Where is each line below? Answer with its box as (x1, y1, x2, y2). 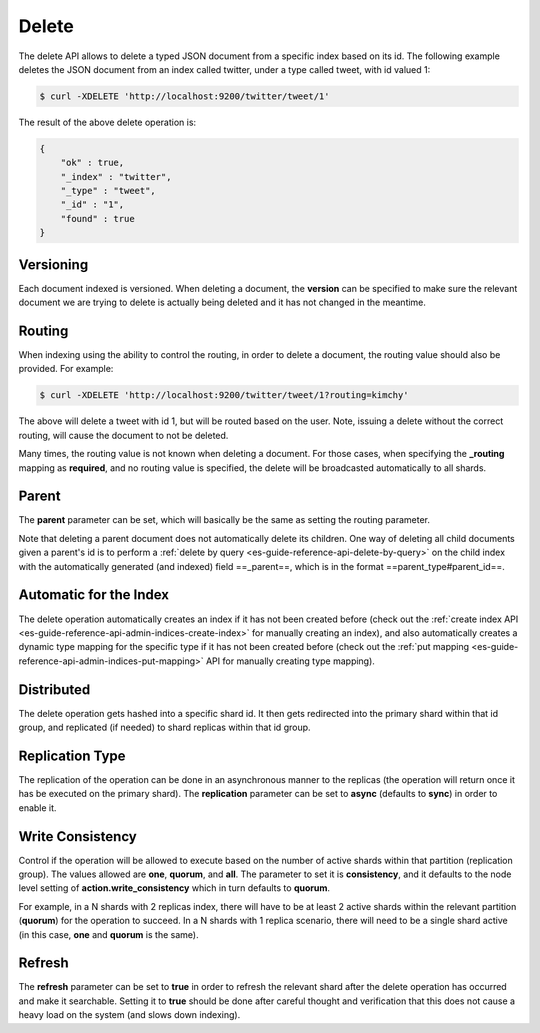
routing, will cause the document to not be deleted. (18, 429, 229, 441)
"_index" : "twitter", (60, 171, 172, 182)
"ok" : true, (60, 157, 125, 169)
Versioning (18, 256, 89, 273)
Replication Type (18, 747, 126, 764)
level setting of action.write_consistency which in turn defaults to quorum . (18, 882, 330, 894)
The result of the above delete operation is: (18, 116, 197, 128)
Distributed (18, 681, 91, 698)
